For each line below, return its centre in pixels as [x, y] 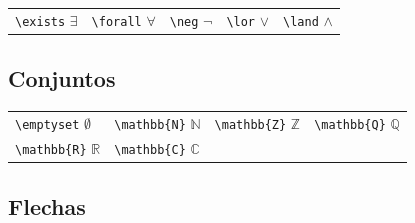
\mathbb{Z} [250, 124]
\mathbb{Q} [350, 124]
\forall [116, 21]
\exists [40, 21]
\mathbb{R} [51, 149]
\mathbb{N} [150, 124]
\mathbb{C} [150, 149]
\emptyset [47, 124]
